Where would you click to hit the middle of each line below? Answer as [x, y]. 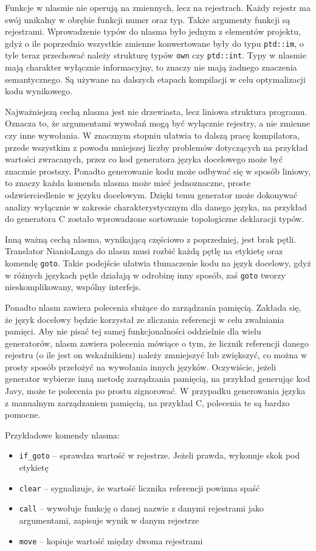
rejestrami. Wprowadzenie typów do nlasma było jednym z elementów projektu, [153, 31]
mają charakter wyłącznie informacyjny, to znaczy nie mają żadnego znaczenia [151, 67]
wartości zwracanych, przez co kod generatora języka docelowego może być [144, 159]
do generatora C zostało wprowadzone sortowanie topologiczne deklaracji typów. [155, 219]
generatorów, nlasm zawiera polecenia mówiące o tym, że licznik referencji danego [157, 343]
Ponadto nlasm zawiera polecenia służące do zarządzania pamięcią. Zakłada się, [153, 307]
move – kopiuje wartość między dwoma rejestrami [111, 540]
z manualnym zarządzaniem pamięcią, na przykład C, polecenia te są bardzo [147, 402]
